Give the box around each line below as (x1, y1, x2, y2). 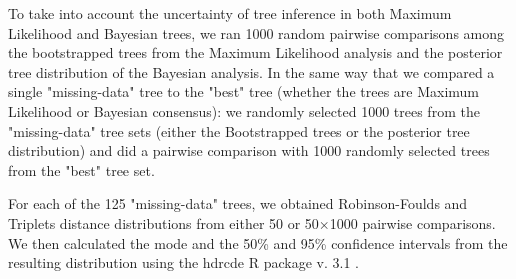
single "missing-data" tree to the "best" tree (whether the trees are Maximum (8, 81, 480, 102)
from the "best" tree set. (8, 159, 155, 180)
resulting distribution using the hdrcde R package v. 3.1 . (8, 252, 359, 273)
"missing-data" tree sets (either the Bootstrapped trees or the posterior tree (8, 120, 470, 141)
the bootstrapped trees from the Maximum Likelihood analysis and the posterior (8, 42, 503, 63)
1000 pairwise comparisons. (329, 212, 496, 233)
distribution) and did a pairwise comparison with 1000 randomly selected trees (8, 140, 490, 161)
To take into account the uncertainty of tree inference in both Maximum (8, 3, 452, 23)
